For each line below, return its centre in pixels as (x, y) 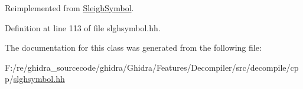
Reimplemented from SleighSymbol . (69, 8)
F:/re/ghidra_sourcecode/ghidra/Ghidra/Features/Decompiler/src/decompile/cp (152, 67)
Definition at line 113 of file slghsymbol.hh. (83, 27)
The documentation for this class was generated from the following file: (133, 47)
